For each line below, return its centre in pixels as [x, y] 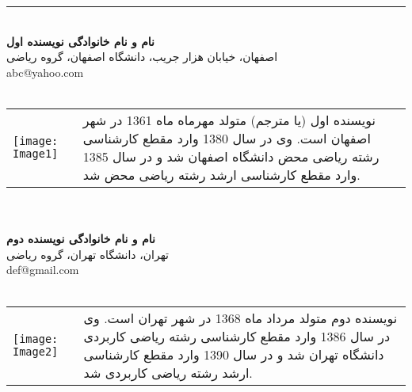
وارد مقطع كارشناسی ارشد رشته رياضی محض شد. [221, 174]
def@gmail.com [43, 270]
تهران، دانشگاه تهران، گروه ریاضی [88, 254]
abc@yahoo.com [45, 72]
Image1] [36, 153]
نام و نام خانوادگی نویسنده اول [80, 41]
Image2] [36, 351]
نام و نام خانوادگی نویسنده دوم [81, 239]
